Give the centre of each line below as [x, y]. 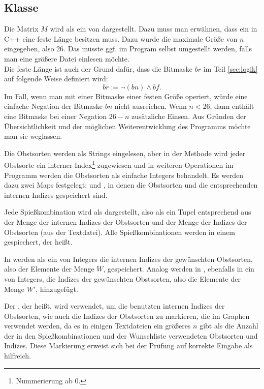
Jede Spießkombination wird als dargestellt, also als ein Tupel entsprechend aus [128, 212]
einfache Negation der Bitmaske [53, 106]
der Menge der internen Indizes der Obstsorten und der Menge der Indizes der [126, 221]
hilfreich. [18, 356]
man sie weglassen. [33, 136]
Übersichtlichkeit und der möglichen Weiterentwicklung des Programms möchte [127, 126]
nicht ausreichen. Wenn [151, 106]
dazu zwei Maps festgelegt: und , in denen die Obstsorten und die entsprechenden [131, 185]
